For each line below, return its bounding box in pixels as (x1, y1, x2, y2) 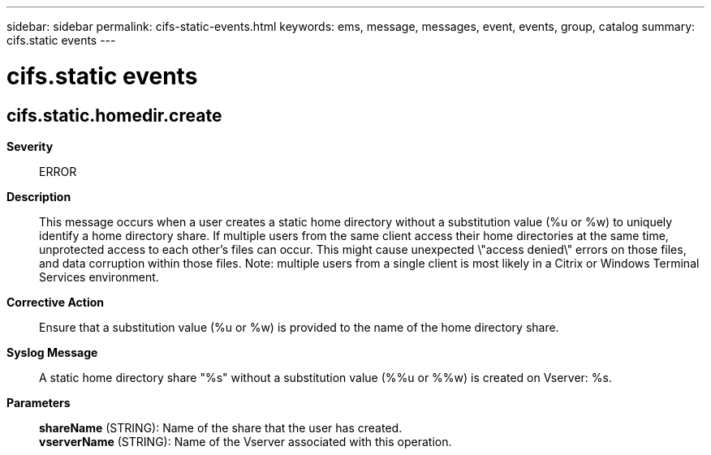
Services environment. (39, 269, 159, 284)
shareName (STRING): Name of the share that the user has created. (39, 420, 403, 435)
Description (6, 189, 71, 204)
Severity (6, 139, 54, 153)
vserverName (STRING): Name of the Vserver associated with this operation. (39, 434, 452, 449)
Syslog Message (6, 345, 98, 359)
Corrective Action (6, 294, 104, 309)
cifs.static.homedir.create (6, 105, 222, 126)
